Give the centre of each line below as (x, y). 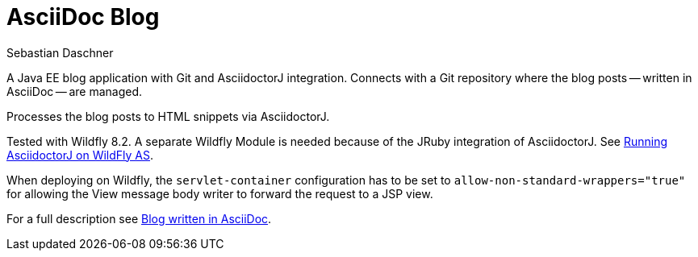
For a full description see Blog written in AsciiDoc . (139, 218)
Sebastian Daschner (60, 52)
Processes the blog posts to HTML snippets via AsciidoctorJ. (168, 116)
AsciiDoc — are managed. (75, 91)
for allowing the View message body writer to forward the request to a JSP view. (220, 193)
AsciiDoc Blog (83, 17)
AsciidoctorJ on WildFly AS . (80, 155)
